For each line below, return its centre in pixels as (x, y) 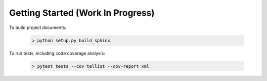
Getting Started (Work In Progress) (82, 13)
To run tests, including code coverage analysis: (57, 53)
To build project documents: (38, 27)
